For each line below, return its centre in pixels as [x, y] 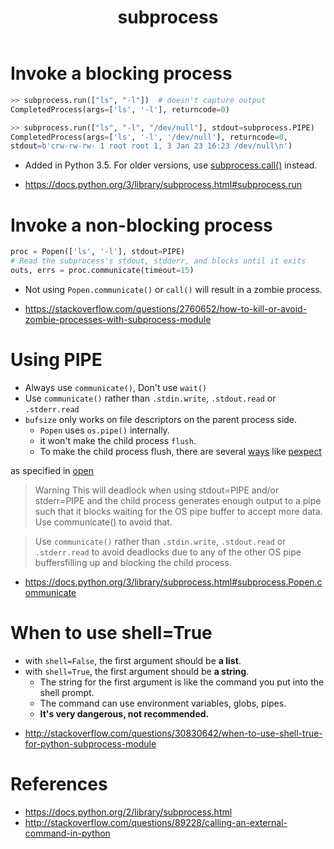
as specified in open [52, 470]
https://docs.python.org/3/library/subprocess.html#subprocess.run [163, 185]
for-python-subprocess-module [90, 743]
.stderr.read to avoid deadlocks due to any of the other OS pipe [168, 552]
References [59, 783]
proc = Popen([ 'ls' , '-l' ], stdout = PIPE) [98, 252]
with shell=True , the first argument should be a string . [137, 671]
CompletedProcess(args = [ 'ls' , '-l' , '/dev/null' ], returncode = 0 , [149, 137]
